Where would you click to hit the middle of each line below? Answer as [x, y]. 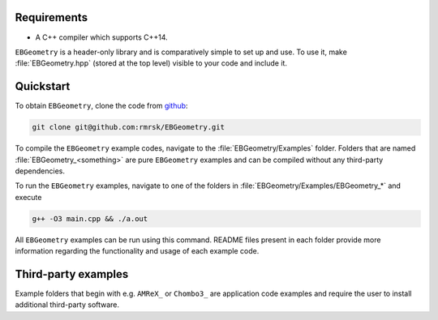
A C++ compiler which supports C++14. [101, 37]
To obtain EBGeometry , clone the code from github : [101, 106]
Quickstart [43, 86]
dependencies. [40, 171]
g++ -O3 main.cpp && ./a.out [90, 218]
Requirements [52, 17]
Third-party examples [72, 274]
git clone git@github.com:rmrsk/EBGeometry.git [128, 127]
